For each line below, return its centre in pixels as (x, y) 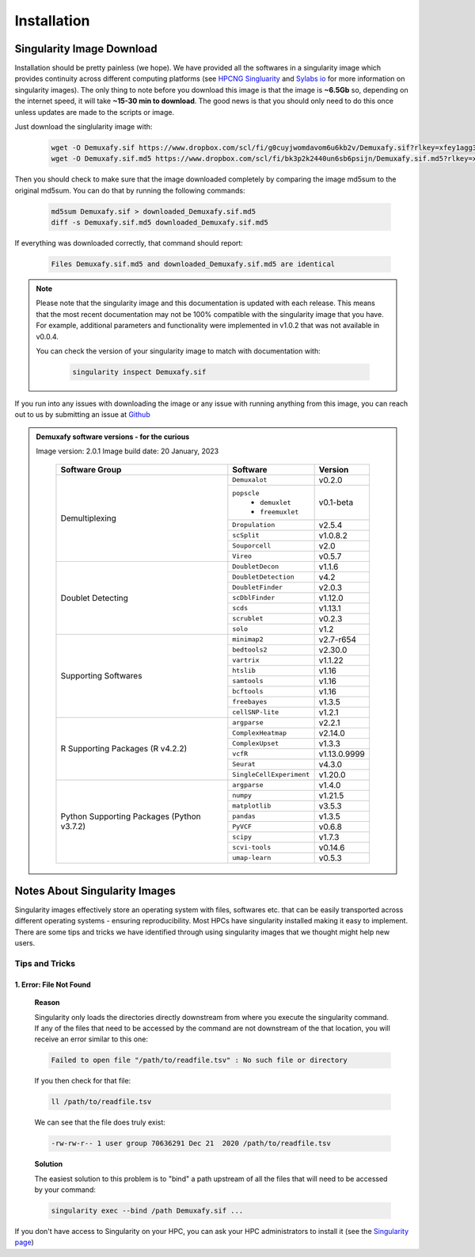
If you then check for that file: (83, 1081)
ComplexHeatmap (259, 733)
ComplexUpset (256, 744)
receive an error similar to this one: (91, 1039)
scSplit (246, 535)
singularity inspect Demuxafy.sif (139, 372)
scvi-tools (252, 848)
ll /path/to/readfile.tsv (101, 1102)
